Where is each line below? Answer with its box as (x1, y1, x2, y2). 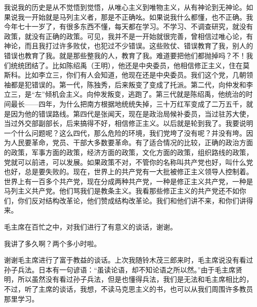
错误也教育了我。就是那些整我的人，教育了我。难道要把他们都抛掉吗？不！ (4, 50, 246, 60)
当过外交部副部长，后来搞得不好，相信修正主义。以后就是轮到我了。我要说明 (4, 118, 253, 128)
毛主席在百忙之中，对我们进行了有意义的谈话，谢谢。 (4, 222, 177, 232)
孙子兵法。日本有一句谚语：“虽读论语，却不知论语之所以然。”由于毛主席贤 (4, 264, 243, 274)
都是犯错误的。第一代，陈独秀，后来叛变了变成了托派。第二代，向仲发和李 (10, 79, 253, 89)
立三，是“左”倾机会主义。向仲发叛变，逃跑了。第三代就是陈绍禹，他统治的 (4, 89, 246, 99)
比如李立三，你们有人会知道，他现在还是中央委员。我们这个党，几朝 (24, 70, 246, 80)
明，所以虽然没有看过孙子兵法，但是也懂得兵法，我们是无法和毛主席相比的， (4, 274, 253, 284)
